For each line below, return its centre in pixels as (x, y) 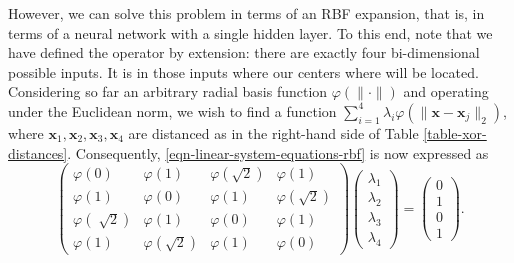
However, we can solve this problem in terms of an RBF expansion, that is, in (246, 13)
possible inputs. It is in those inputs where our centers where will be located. (243, 71)
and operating (446, 91)
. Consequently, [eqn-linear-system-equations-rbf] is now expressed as (278, 152)
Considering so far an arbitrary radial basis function (168, 91)
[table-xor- (455, 132)
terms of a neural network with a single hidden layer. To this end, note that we (250, 32)
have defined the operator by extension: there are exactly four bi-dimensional (244, 52)
